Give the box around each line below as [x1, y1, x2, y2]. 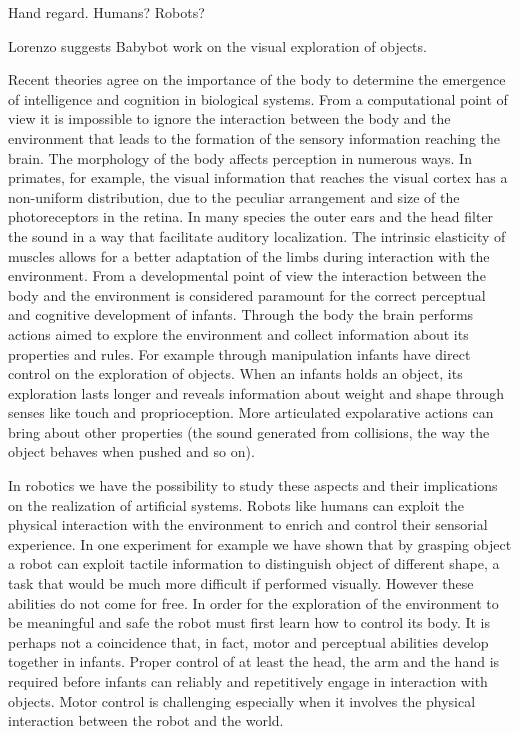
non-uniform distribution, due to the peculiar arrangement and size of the [8, 186, 460, 207]
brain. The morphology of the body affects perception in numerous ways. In [8, 147, 472, 168]
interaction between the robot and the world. [8, 710, 284, 731]
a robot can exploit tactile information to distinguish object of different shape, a [8, 553, 500, 574]
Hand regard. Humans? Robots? [8, 2, 205, 22]
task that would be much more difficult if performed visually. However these [8, 573, 474, 594]
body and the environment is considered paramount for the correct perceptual [8, 284, 486, 305]
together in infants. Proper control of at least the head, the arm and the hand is [8, 651, 500, 672]
